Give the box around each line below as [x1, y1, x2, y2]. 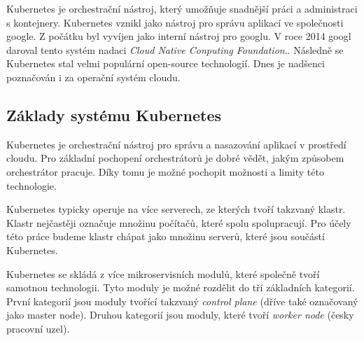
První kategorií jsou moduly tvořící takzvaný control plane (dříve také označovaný [6, 293, 358, 308]
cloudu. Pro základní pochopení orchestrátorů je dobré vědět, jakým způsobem [6, 151, 344, 165]
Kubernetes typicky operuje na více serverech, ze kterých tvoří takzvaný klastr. [6, 202, 346, 216]
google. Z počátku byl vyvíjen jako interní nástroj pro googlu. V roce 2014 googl [6, 29, 351, 43]
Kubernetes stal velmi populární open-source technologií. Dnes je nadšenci [6, 56, 325, 71]
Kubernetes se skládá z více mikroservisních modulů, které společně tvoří [6, 266, 320, 281]
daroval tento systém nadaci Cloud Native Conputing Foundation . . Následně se [6, 42, 344, 57]
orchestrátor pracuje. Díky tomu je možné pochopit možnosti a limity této [6, 164, 324, 179]
